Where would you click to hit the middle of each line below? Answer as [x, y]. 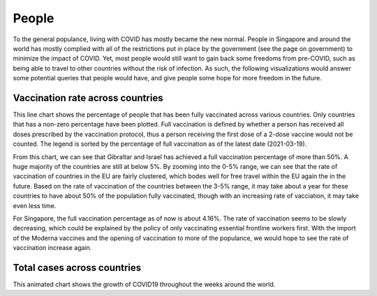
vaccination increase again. [52, 248]
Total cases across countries [77, 268]
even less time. [35, 205]
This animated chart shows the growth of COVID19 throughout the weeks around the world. [144, 284]
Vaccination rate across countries [88, 98]
